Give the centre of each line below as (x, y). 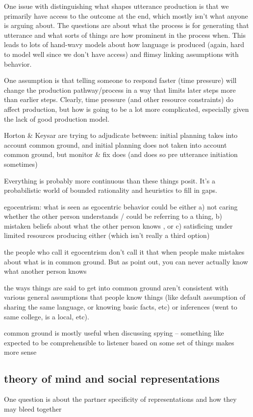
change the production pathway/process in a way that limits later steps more (120, 90)
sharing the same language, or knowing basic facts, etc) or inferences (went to (121, 307)
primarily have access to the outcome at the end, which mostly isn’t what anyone (126, 15)
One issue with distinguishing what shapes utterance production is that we (116, 6)
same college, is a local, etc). (47, 316)
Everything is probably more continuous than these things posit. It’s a (110, 180)
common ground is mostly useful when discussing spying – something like (114, 333)
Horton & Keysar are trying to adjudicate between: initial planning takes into (121, 135)
